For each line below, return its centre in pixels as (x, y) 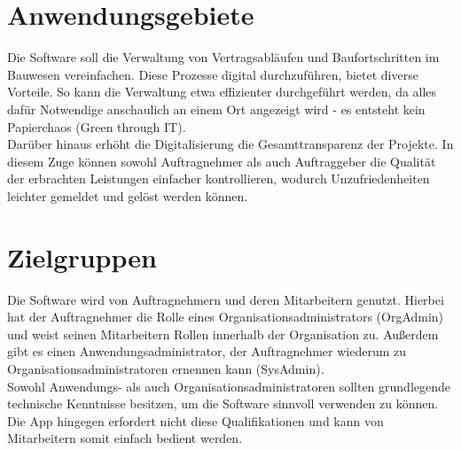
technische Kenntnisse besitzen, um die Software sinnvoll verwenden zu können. (223, 403)
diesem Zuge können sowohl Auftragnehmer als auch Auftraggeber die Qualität (222, 161)
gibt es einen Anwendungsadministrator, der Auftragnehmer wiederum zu (207, 351)
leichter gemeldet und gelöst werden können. (128, 195)
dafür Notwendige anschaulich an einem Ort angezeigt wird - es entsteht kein (216, 109)
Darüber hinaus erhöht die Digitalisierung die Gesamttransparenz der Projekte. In (230, 144)
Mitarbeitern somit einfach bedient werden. (125, 438)
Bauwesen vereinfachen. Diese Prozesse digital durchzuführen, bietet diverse (213, 74)
